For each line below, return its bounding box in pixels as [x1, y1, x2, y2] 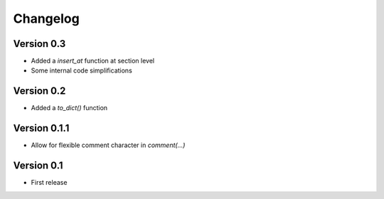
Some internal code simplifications [31, 66, 133, 75]
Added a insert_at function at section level [31, 57, 155, 65]
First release [31, 178, 68, 187]
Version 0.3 [13, 38, 66, 50]
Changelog [13, 11, 80, 26]
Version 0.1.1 [13, 122, 70, 134]
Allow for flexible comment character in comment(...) [31, 141, 186, 149]
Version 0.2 [13, 85, 66, 97]
